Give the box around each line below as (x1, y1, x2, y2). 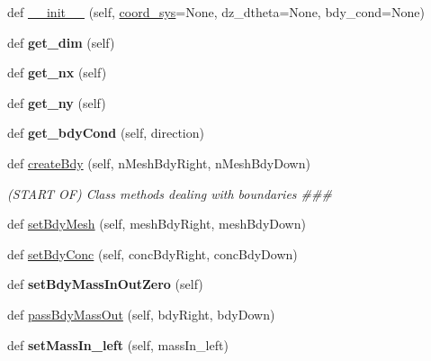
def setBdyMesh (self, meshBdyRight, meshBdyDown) (7, 214, 306, 233)
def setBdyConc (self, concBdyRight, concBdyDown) (7, 244, 298, 263)
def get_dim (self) (7, 32, 115, 51)
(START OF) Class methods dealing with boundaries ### (7, 184, 332, 203)
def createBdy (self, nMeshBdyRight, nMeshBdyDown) (7, 153, 310, 172)
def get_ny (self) (7, 93, 106, 112)
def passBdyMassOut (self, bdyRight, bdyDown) (7, 304, 275, 323)
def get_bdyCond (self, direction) (7, 123, 204, 142)
